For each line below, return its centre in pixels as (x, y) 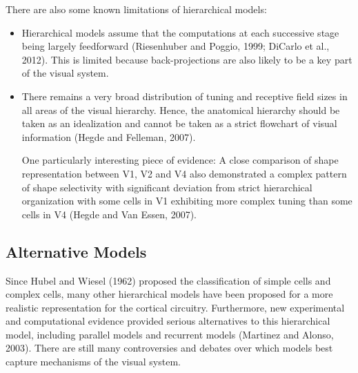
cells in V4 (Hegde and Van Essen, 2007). (109, 214)
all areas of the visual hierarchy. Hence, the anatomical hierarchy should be (181, 109)
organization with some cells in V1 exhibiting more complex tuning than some (187, 201)
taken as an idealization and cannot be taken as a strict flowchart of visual (179, 123)
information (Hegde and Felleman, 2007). (109, 136)
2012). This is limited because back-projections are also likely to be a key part (187, 59)
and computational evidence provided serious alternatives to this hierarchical (168, 321)
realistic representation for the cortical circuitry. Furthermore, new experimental (175, 307)
